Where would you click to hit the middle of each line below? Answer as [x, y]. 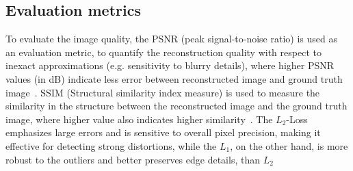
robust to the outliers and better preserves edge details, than [133, 159]
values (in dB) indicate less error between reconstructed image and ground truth [174, 78]
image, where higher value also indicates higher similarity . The [139, 119]
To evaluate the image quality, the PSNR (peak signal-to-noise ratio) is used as [171, 39]
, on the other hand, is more [289, 145]
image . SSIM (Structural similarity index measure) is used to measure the [163, 92]
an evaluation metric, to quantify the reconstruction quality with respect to [164, 52]
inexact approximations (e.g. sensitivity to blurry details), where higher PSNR [170, 65]
